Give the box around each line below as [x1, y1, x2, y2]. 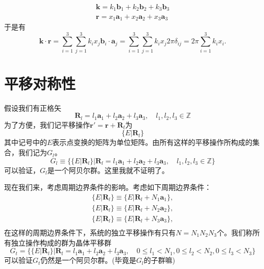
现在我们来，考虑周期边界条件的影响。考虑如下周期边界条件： [4, 182, 211, 192]
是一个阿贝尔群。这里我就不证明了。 [47, 164, 169, 175]
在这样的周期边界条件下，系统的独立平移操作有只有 [4, 227, 176, 237]
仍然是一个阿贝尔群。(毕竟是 [40, 255, 136, 265]
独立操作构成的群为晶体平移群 [11, 237, 111, 248]
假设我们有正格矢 [4, 102, 61, 113]
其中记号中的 [4, 137, 47, 148]
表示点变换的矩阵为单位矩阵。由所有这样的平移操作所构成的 [52, 137, 253, 148]
